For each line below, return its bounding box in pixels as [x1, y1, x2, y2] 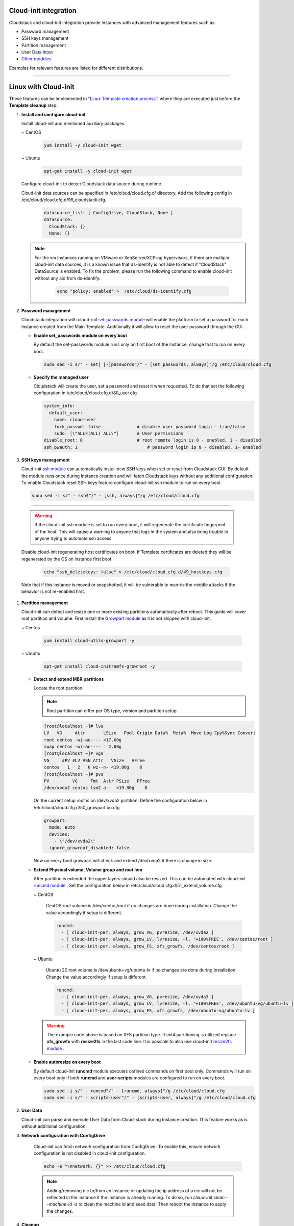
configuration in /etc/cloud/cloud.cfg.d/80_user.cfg [33, 390, 137, 396]
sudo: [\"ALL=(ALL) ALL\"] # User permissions [54, 431, 184, 436]
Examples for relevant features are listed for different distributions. [9, 65, 144, 71]
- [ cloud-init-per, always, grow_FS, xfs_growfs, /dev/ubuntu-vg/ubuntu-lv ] [61, 1008, 255, 1013]
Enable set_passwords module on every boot [33, 332, 127, 338]
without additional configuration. [21, 1124, 87, 1129]
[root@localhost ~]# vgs [44, 751, 104, 756]
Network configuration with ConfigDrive [21, 1132, 105, 1138]
